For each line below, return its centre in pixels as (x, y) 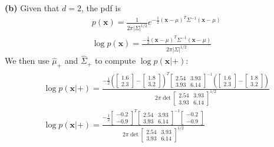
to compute (115, 61)
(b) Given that (32, 8)
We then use (27, 61)
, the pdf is (101, 8)
